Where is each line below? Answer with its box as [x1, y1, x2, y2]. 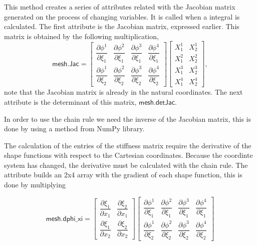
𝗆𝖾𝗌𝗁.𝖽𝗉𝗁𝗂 [46, 215, 76, 222]
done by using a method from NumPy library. [4, 123, 145, 134]
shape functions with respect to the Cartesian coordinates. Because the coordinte [4, 150, 253, 160]
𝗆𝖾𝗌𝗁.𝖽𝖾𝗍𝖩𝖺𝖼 [139, 99, 175, 106]
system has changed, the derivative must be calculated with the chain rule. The [4, 159, 248, 170]
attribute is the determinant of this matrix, [4, 96, 137, 107]
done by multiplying [4, 179, 66, 190]
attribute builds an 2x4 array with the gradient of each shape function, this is [4, 169, 242, 180]
